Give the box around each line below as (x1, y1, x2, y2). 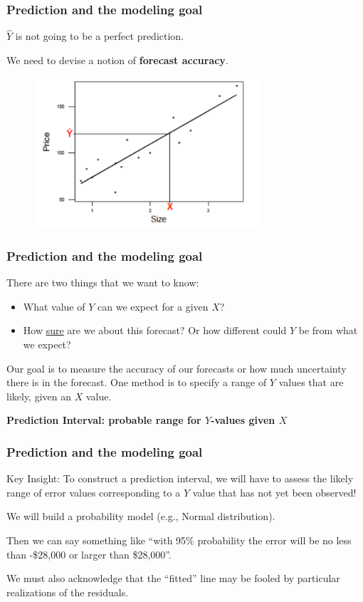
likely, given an (6, 388, 72, 403)
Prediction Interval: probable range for (6, 412, 201, 427)
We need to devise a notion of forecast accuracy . (6, 53, 228, 68)
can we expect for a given (98, 299, 209, 313)
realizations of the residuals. (6, 584, 129, 599)
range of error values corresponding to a (6, 484, 181, 499)
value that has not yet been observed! (192, 484, 357, 499)
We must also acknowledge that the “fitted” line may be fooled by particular (6, 571, 340, 586)
